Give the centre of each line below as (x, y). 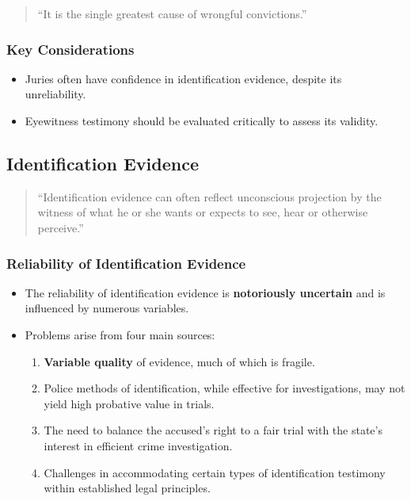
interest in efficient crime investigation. (138, 445)
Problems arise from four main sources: (120, 334)
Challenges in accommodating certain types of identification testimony (215, 472)
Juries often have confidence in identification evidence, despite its (183, 78)
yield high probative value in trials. (129, 403)
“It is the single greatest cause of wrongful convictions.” (172, 13)
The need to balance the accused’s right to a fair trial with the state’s (213, 430)
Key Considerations (70, 49)
